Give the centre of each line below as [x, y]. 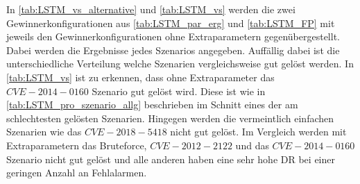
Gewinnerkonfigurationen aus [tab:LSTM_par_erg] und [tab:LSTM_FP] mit [171, 23]
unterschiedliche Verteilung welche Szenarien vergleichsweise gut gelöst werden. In [180, 64]
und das [252, 145]
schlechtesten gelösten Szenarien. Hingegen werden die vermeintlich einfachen [170, 118]
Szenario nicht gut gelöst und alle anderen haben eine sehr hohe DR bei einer [171, 159]
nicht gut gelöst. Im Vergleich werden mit [258, 132]
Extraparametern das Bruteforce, [77, 145]
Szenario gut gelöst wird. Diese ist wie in [179, 91]
